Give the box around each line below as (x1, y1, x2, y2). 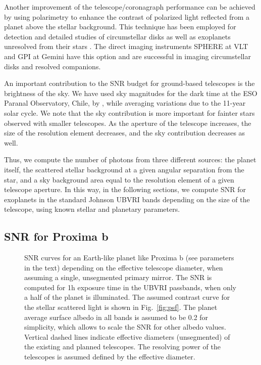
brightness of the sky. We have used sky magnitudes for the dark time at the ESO (4, 87, 257, 98)
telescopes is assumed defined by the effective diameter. (24, 351, 195, 362)
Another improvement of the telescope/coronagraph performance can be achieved (4, 2, 255, 12)
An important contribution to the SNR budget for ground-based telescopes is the (4, 78, 255, 88)
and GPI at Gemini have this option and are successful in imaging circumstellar (4, 51, 251, 61)
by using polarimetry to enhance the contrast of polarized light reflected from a (4, 11, 250, 22)
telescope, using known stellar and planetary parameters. (4, 204, 180, 214)
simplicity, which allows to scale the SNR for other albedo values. (24, 322, 226, 332)
